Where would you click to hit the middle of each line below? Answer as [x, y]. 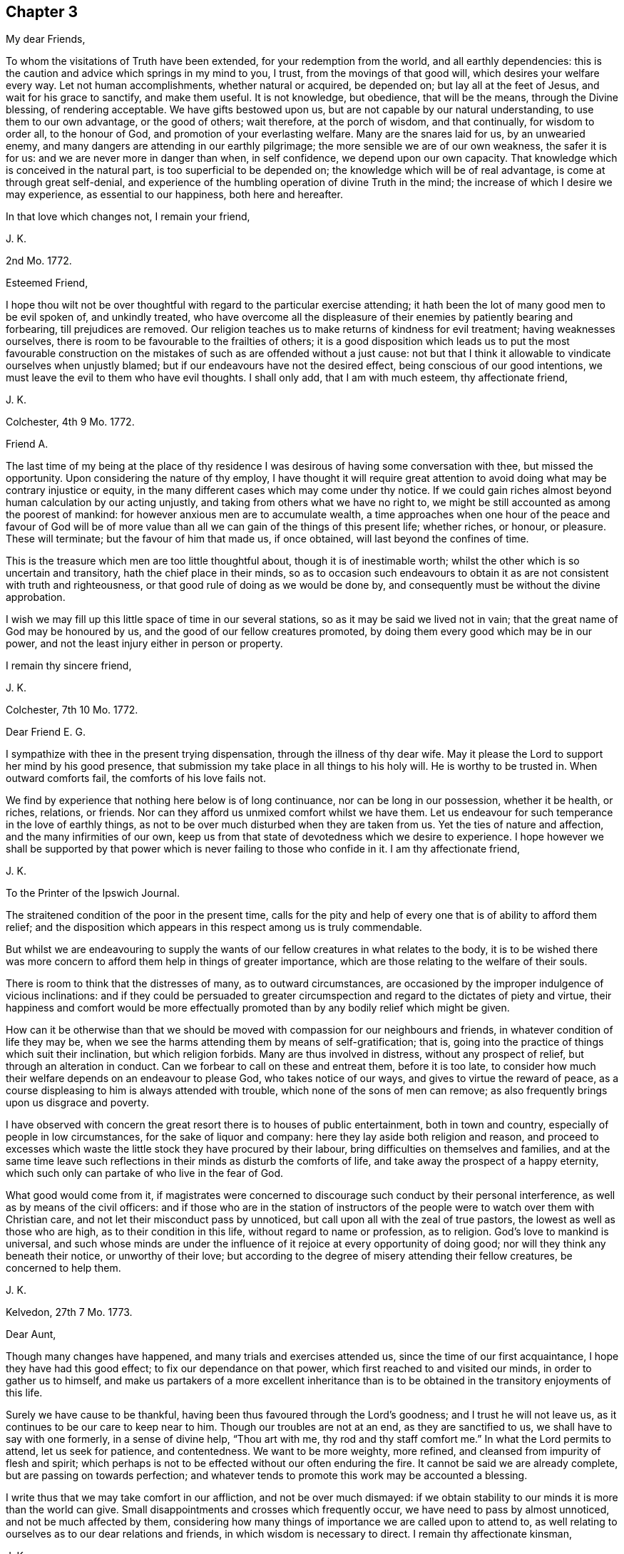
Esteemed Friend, [47, 283]
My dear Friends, [46, 39]
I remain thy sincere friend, [69, 666]
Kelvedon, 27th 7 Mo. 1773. [69, 1312]
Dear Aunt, [31, 1334]
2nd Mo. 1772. [39, 261]
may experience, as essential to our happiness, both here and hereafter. [174, 195]
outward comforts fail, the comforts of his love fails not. [136, 778]
